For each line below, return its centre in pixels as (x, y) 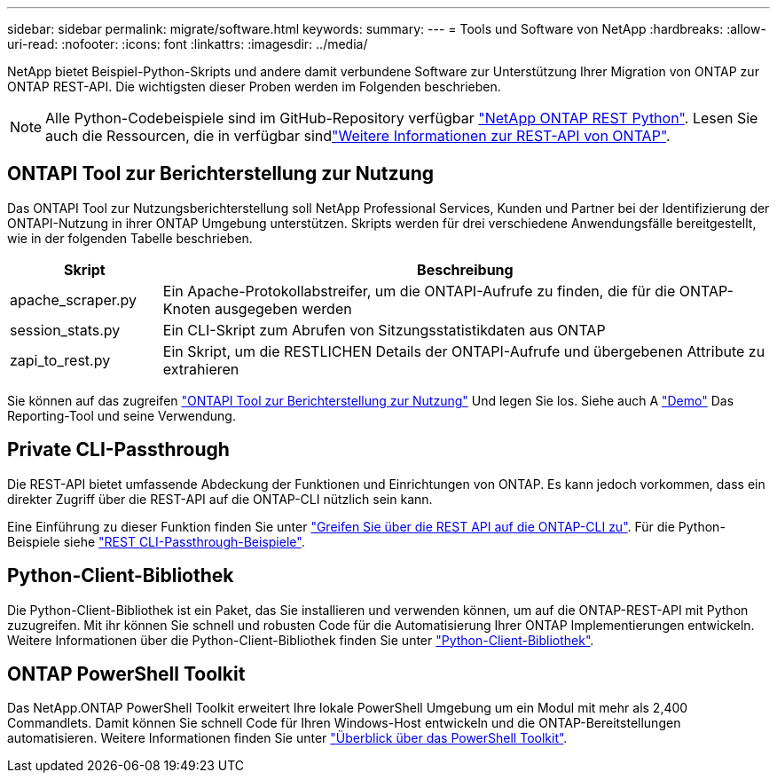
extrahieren (201, 369)
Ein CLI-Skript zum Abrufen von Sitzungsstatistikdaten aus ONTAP (384, 330)
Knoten (187, 308)
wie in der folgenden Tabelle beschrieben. (130, 238)
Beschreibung (465, 269)
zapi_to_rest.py (60, 360)
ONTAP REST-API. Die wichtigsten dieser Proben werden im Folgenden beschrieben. (254, 87)
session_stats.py (65, 330)
